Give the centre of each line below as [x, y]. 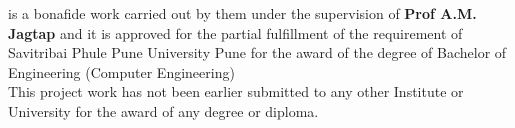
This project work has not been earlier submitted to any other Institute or [236, 91]
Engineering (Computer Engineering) [121, 71]
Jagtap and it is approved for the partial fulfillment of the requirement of [235, 32]
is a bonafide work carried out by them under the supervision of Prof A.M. [242, 13]
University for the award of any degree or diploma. [163, 110]
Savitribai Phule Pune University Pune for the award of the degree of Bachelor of [257, 52]
